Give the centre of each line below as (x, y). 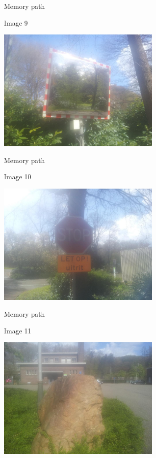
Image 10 (18, 177)
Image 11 (18, 330)
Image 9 (16, 22)
